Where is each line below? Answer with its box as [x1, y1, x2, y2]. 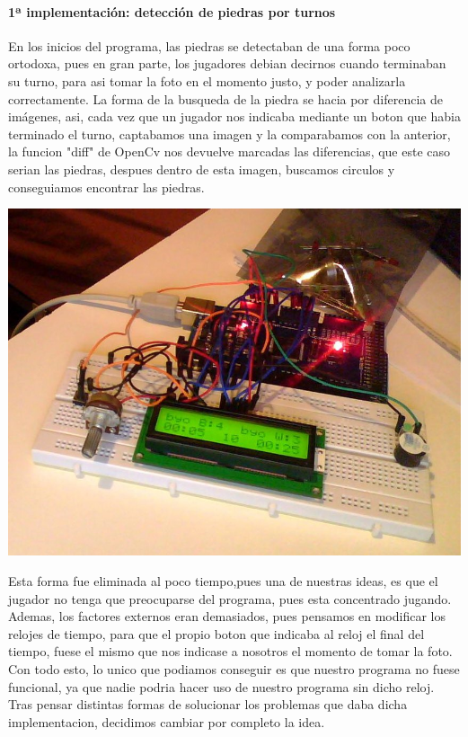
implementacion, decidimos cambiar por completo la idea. [8, 712, 325, 731]
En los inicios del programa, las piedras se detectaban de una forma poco [8, 36, 411, 55]
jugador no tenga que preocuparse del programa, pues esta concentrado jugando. [8, 589, 452, 608]
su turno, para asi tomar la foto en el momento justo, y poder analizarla [8, 71, 406, 90]
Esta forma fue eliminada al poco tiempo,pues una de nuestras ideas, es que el [8, 572, 438, 590]
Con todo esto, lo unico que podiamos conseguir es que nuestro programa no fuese [8, 660, 460, 679]
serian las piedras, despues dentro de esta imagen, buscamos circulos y [8, 159, 395, 178]
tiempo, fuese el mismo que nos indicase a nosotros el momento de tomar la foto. [8, 642, 453, 661]
